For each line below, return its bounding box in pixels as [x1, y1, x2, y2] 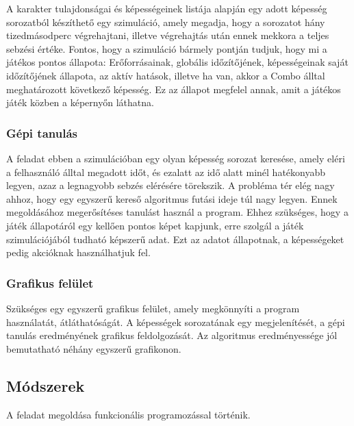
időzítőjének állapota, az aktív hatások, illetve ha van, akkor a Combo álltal [6, 68, 325, 82]
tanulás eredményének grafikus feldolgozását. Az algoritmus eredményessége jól [6, 328, 338, 342]
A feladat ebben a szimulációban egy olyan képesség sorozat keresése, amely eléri [6, 151, 345, 165]
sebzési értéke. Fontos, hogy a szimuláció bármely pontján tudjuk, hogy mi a [6, 41, 327, 55]
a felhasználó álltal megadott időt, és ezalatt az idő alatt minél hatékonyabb [6, 164, 326, 179]
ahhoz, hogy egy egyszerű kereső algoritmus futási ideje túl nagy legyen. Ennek [6, 191, 338, 205]
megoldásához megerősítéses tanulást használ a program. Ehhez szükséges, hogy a [6, 205, 349, 219]
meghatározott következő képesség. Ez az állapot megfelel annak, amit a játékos [6, 82, 341, 96]
